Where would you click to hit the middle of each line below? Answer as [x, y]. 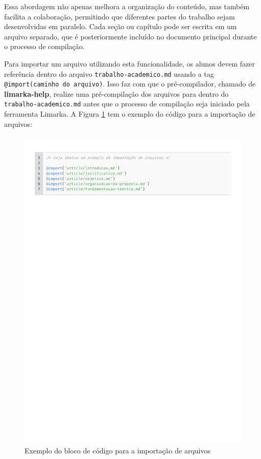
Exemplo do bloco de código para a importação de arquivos [118, 451]
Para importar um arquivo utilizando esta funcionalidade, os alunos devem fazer [130, 63]
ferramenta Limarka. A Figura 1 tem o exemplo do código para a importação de [130, 114]
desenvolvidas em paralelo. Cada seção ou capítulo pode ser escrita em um [121, 26]
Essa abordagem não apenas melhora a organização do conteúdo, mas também [127, 6]
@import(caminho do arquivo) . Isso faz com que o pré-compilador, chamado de [130, 84]
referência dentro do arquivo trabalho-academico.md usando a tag [109, 73]
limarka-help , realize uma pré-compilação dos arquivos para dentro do [116, 93]
